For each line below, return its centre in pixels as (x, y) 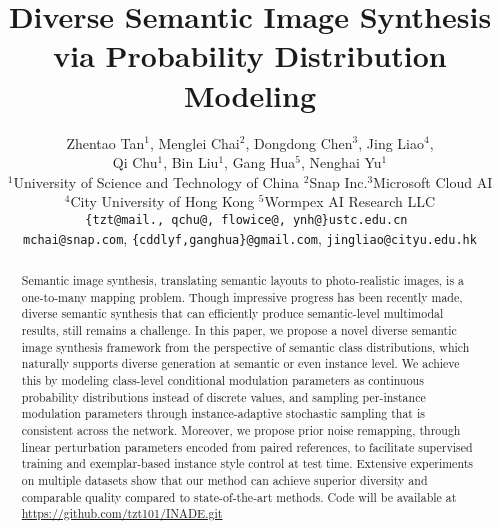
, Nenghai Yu (341, 162)
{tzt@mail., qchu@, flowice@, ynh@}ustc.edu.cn (246, 219)
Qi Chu (135, 162)
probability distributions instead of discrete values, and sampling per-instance (223, 396)
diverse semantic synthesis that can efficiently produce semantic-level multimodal (232, 313)
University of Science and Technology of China (156, 181)
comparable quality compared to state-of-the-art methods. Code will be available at (239, 496)
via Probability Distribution (250, 55)
